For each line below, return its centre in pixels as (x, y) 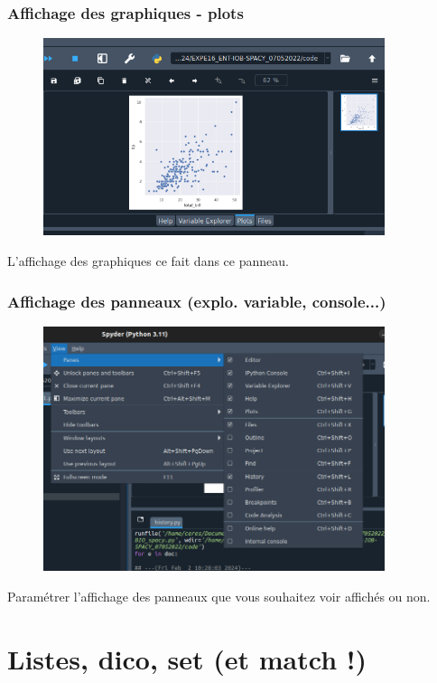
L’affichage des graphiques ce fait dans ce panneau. (148, 261)
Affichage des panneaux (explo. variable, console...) (197, 301)
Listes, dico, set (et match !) (187, 658)
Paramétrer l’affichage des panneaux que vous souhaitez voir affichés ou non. (219, 596)
